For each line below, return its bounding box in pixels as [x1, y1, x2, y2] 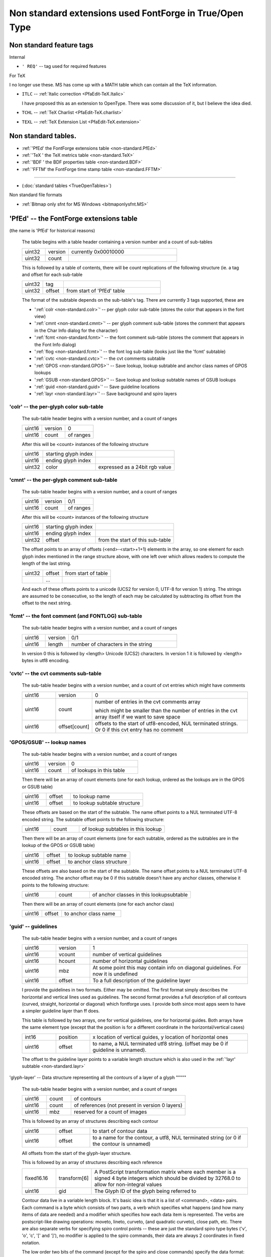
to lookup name [73, 793, 110, 800]
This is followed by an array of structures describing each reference [22, 1159, 163, 1165]
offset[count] [58, 723, 90, 730]
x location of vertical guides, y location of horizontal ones [92, 1033, 228, 1040]
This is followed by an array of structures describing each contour [22, 1118, 159, 1124]
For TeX [9, 72, 26, 78]
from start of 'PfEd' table [66, 287, 125, 294]
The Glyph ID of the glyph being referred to [94, 1188, 197, 1195]
